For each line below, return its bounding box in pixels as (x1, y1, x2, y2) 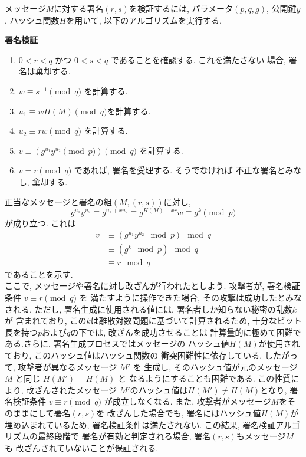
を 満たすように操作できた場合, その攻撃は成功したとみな (79, 291, 302, 304)
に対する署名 (54, 2, 104, 14)
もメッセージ (236, 430, 286, 442)
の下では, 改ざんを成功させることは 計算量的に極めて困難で (70, 326, 301, 338)
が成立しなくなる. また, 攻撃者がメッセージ (104, 395, 271, 407)
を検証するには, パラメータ (129, 2, 233, 14)
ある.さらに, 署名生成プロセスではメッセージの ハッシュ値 (5, 337, 229, 350)
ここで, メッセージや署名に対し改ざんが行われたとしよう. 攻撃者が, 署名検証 (5, 280, 300, 292)
